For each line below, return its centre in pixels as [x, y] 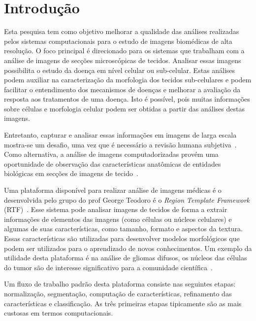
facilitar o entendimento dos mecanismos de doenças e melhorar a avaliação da [122, 89]
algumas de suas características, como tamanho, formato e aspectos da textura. [123, 229]
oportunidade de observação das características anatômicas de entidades [112, 163]
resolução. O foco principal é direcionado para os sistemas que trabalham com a [124, 51]
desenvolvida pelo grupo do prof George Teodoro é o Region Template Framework [127, 199]
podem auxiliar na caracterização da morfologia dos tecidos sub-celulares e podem [128, 80]
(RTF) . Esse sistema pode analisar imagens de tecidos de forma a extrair [116, 209]
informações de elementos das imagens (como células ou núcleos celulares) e [118, 219]
